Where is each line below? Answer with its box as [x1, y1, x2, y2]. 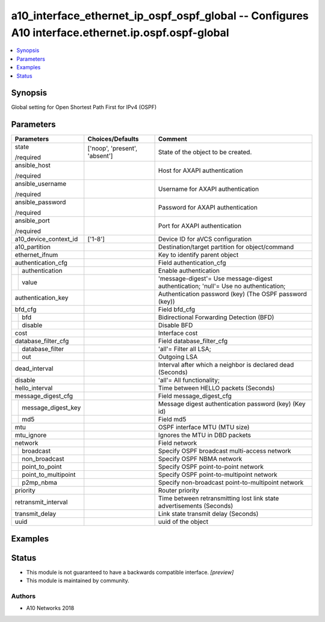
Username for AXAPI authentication [158, 185, 259, 193]
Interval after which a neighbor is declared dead [158, 361, 294, 369]
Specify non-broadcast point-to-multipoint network [158, 479, 304, 487]
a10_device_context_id [14, 235, 78, 243]
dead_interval [14, 364, 54, 373]
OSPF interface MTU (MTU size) [158, 423, 250, 432]
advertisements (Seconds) [158, 502, 234, 510]
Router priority [158, 487, 199, 495]
